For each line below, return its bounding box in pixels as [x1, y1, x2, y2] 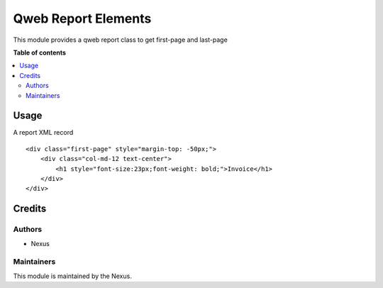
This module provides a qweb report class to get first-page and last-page [13, 35, 228, 44]
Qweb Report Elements [13, 11, 152, 26]
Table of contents [13, 48, 67, 57]
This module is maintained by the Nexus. [13, 272, 133, 280]
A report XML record [13, 128, 74, 137]
